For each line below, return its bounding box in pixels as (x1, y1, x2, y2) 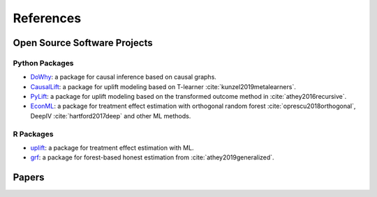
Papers (13, 171, 45, 184)
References (13, 10, 82, 26)
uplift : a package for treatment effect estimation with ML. (30, 143, 195, 152)
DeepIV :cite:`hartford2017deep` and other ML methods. (30, 111, 191, 120)
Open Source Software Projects (13, 37, 153, 49)
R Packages (13, 129, 54, 139)
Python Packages (13, 58, 74, 68)
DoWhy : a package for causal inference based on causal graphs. (30, 73, 216, 81)
